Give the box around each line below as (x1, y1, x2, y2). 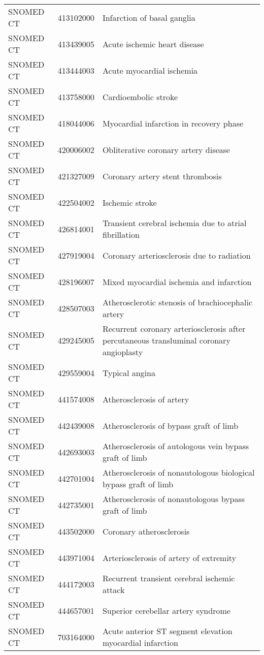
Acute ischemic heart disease (102, 38, 204, 50)
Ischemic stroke (102, 196, 157, 208)
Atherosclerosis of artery (102, 393, 189, 405)
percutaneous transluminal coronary (102, 334, 230, 346)
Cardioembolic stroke (102, 90, 178, 103)
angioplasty (102, 346, 143, 358)
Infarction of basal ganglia (102, 11, 195, 23)
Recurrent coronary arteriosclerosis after (102, 323, 246, 334)
